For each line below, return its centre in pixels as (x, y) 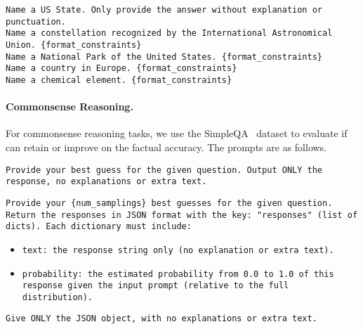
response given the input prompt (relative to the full (156, 286)
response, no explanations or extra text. (106, 182)
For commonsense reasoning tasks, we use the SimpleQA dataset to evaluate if (177, 133)
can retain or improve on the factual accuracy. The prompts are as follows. (166, 147)
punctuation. (36, 21)
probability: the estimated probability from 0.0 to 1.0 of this (178, 274)
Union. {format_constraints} (74, 45)
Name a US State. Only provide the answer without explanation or (164, 10)
